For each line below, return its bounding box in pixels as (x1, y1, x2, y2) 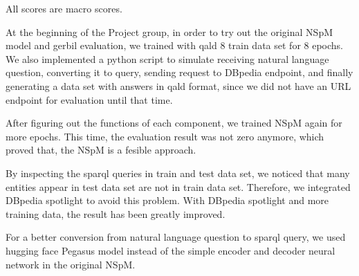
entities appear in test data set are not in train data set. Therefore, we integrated (6, 179, 351, 194)
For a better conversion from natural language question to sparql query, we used (6, 230, 346, 244)
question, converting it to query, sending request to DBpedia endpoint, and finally (6, 65, 353, 80)
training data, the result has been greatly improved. (6, 206, 225, 221)
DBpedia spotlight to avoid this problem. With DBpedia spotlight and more (6, 193, 329, 208)
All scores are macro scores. (6, 1, 122, 15)
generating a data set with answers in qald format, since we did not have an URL (6, 78, 351, 93)
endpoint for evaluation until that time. (6, 92, 173, 107)
